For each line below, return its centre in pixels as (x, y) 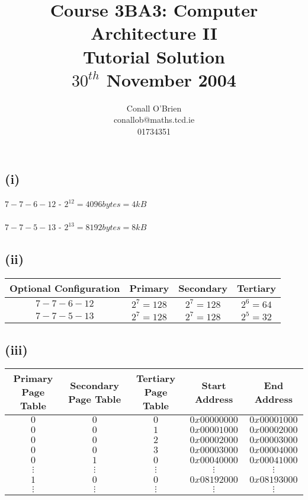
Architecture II (154, 33)
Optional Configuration (65, 288)
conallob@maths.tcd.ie (154, 120)
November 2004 (171, 79)
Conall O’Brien (154, 108)
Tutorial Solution (154, 56)
